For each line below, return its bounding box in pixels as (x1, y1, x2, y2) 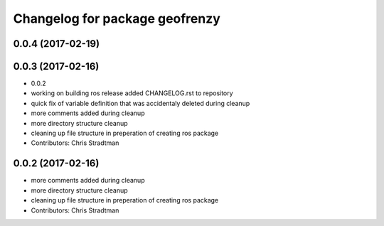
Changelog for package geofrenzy (13, 11, 220, 26)
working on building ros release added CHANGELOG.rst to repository (31, 89, 234, 97)
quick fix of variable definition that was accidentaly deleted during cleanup (31, 99, 250, 107)
